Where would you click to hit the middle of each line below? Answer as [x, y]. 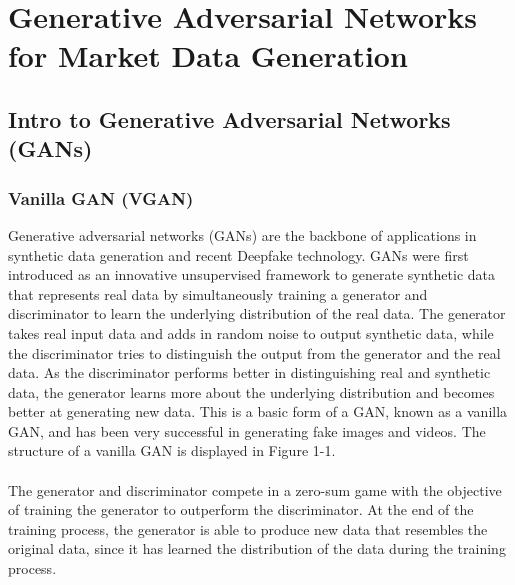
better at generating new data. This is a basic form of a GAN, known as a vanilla [258, 411]
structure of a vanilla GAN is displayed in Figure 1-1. [172, 450]
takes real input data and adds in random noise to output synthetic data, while [251, 332]
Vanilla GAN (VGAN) [101, 197]
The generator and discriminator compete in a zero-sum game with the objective [255, 489]
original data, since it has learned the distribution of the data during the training [257, 548]
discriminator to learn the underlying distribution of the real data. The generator [257, 313]
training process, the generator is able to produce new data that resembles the [248, 528]
